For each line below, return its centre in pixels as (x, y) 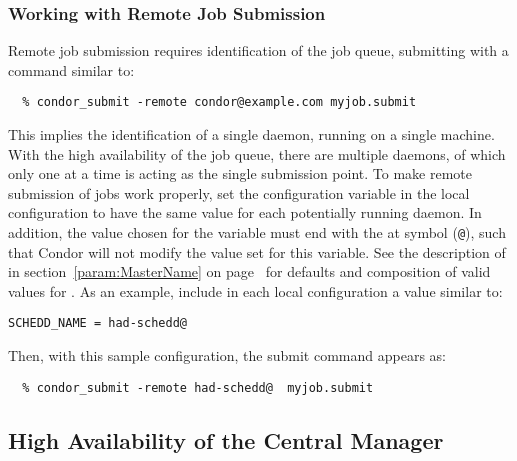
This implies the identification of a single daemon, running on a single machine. (251, 134)
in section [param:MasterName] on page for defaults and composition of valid (249, 271)
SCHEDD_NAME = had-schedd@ (97, 323)
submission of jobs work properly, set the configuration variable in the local (239, 192)
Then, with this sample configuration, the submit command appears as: (227, 355)
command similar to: (71, 69)
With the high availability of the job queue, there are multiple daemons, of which (257, 153)
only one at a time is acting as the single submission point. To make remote (240, 173)
